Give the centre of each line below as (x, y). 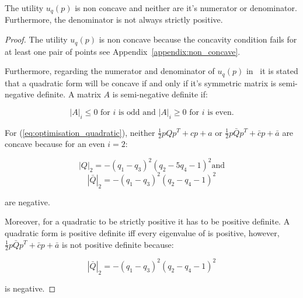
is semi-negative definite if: (160, 94)
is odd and (137, 112)
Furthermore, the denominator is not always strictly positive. (114, 20)
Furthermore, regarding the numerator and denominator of (110, 71)
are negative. (27, 201)
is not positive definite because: (118, 244)
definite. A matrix (69, 94)
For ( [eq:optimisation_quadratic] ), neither (80, 132)
